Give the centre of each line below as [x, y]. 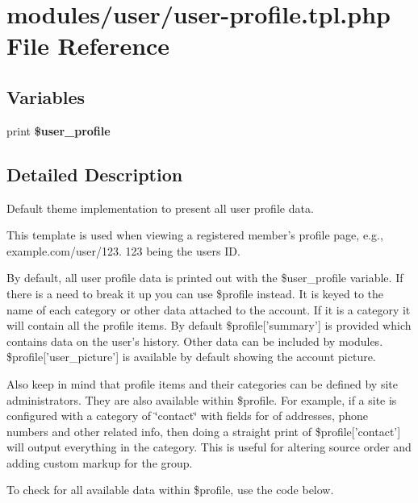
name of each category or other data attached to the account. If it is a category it [209, 309]
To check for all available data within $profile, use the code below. [170, 490]
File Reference [88, 46]
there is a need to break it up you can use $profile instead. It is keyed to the [195, 293]
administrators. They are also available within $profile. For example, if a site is [202, 399]
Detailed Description [95, 174]
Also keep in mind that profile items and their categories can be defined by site [202, 383]
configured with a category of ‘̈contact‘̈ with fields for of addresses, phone [188, 416]
